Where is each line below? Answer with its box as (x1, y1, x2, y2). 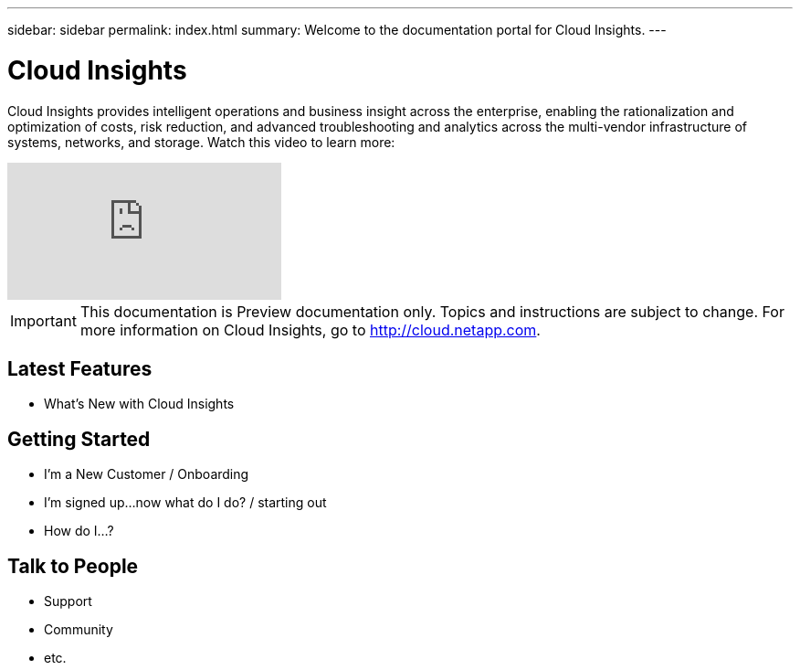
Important (10, 311, 77, 330)
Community (44, 622, 113, 638)
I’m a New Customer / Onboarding (44, 466, 249, 483)
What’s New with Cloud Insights (44, 396, 235, 412)
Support (44, 593, 92, 610)
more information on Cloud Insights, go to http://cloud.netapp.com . (79, 320, 541, 339)
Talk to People (7, 554, 139, 578)
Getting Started (7, 427, 151, 451)
